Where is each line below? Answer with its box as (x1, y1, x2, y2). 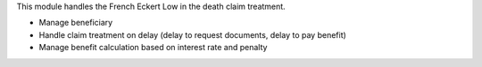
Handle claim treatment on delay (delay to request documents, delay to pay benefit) (38, 29, 347, 40)
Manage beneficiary (38, 18, 113, 28)
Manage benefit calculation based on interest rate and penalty (38, 42, 268, 53)
